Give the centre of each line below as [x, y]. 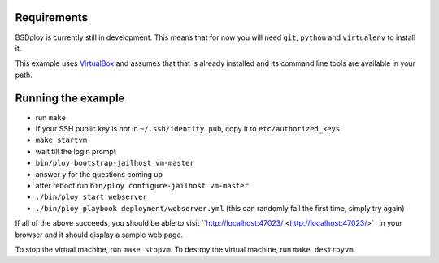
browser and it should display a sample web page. [99, 235]
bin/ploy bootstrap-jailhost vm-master [115, 163]
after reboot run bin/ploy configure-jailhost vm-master [142, 185]
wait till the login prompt [76, 151]
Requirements [52, 17]
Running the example [70, 98]
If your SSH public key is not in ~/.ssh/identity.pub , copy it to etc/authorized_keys [188, 128]
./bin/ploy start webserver [91, 197]
